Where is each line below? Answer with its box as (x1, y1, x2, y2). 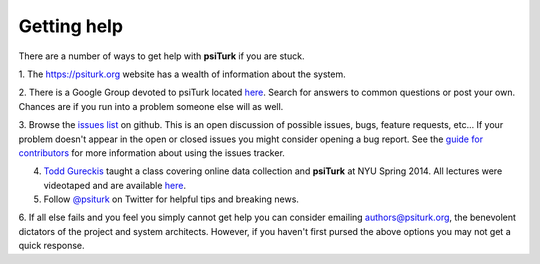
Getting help (18, 15, 124, 37)
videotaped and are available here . (43, 179, 187, 191)
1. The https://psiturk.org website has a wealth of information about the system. (18, 68, 346, 80)
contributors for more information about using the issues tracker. (18, 146, 285, 159)
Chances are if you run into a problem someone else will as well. (18, 100, 284, 112)
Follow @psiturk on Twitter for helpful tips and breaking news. (43, 193, 300, 205)
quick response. (18, 240, 85, 252)
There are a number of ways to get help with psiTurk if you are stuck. (18, 50, 305, 62)
